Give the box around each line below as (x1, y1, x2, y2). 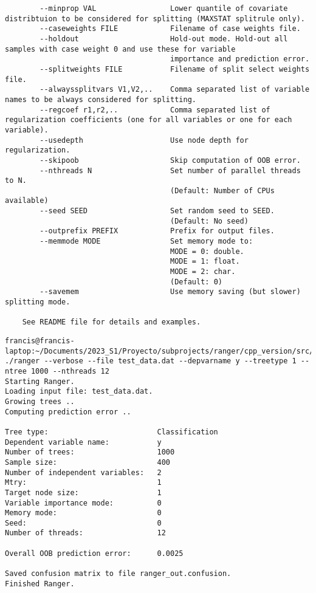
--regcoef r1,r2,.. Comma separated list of (39, 105, 270, 114)
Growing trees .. (5, 397, 75, 406)
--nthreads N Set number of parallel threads (39, 166, 301, 175)
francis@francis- (5, 337, 75, 345)
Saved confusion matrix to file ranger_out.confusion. (5, 569, 232, 578)
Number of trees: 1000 (5, 448, 175, 457)
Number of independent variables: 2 (5, 468, 162, 477)
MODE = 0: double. (170, 247, 244, 256)
